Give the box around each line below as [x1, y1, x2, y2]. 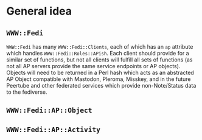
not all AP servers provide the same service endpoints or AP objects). [6, 63, 181, 69]
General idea [6, 4, 72, 18]
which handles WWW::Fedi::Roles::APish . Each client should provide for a [6, 50, 190, 57]
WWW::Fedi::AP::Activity [6, 125, 101, 134]
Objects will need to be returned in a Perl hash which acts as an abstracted [6, 69, 195, 76]
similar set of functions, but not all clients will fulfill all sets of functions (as [6, 56, 193, 63]
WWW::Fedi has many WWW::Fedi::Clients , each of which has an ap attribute [6, 43, 193, 50]
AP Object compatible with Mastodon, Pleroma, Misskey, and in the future [6, 75, 191, 83]
